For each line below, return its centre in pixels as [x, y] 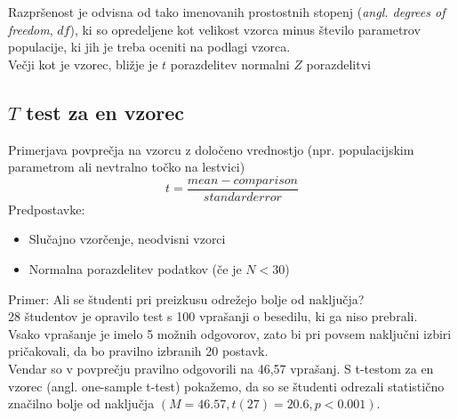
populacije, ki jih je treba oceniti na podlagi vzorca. [149, 47]
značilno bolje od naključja [81, 403]
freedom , [31, 29]
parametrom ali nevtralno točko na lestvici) [127, 167]
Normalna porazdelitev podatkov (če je [135, 269]
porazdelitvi [338, 64]
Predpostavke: [47, 209]
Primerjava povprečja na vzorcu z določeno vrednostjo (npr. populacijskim [211, 149]
